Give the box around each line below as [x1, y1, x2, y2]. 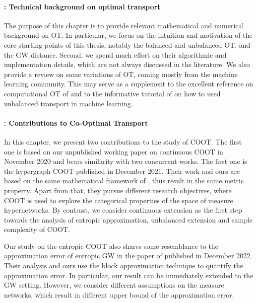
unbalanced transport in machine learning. [4, 98, 133, 108]
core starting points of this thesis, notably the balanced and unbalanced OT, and [4, 39, 251, 50]
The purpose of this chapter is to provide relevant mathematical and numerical [4, 20, 244, 30]
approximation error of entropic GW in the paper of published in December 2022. [4, 250, 253, 261]
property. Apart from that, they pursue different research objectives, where [4, 185, 232, 195]
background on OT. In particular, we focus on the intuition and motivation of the [4, 30, 253, 40]
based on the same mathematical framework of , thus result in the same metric [4, 175, 244, 186]
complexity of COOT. [4, 224, 70, 234]
